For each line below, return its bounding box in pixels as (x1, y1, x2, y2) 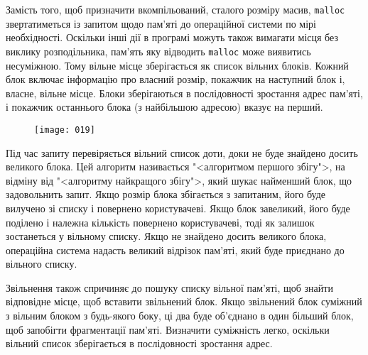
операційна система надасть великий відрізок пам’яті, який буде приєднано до (6, 242, 345, 257)
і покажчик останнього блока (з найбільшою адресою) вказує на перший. (6, 99, 323, 114)
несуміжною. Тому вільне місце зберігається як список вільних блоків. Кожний (6, 58, 349, 72)
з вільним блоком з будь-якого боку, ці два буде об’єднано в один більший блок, (6, 308, 354, 323)
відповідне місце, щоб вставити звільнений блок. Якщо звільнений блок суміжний (6, 294, 362, 309)
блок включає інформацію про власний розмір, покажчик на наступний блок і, (6, 72, 345, 87)
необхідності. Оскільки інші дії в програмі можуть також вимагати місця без (6, 30, 338, 45)
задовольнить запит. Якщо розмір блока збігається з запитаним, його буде (6, 187, 326, 202)
